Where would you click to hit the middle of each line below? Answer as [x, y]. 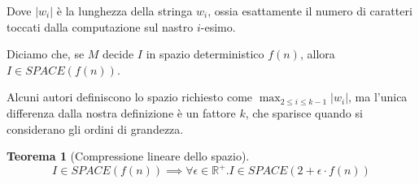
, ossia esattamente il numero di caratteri [310, 11]
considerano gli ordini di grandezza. [95, 128]
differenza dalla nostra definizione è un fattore [121, 112]
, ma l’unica [378, 97]
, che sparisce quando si [304, 112]
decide [118, 54]
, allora [317, 54]
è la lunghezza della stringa [124, 11]
